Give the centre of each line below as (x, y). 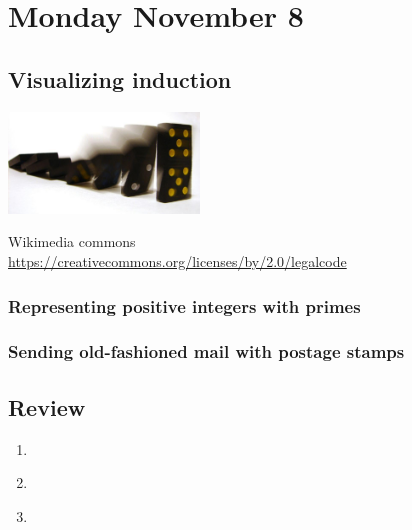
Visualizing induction (120, 78)
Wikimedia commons (72, 241)
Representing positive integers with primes (184, 305)
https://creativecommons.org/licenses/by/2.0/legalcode (177, 261)
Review (47, 406)
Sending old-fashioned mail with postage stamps (206, 351)
